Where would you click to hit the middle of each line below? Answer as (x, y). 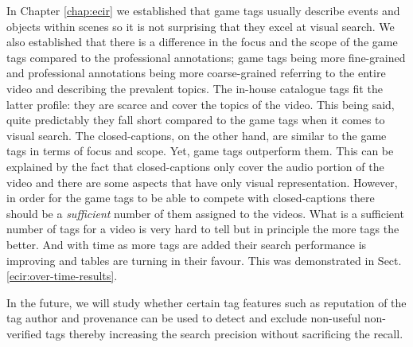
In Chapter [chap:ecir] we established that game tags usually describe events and (203, 10)
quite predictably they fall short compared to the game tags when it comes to (196, 120)
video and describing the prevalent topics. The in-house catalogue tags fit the (195, 88)
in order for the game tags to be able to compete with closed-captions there (191, 198)
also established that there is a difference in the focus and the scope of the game (202, 42)
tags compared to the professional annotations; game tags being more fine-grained (206, 57)
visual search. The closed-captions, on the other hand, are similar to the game (197, 135)
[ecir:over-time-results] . (62, 276)
